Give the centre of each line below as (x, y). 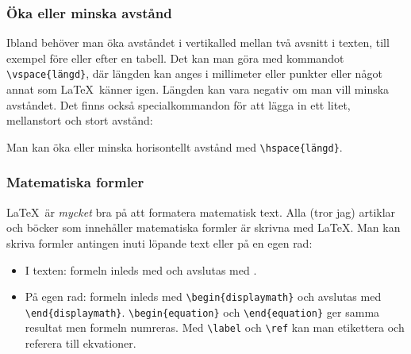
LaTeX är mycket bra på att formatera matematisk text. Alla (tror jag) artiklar (201, 212)
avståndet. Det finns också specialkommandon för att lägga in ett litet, (179, 104)
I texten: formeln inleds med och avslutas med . (141, 269)
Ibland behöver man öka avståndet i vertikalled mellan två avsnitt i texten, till (198, 42)
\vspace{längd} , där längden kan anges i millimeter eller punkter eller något (194, 73)
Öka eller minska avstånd (89, 12)
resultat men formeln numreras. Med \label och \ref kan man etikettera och (215, 327)
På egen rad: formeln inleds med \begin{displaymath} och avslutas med (203, 296)
